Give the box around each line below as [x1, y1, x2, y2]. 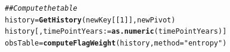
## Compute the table [5, 4, 77, 12]
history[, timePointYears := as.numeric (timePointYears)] [5, 27, 227, 36]
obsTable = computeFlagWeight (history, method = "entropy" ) [5, 38, 227, 47]
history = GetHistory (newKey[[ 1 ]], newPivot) [5, 15, 176, 24]
